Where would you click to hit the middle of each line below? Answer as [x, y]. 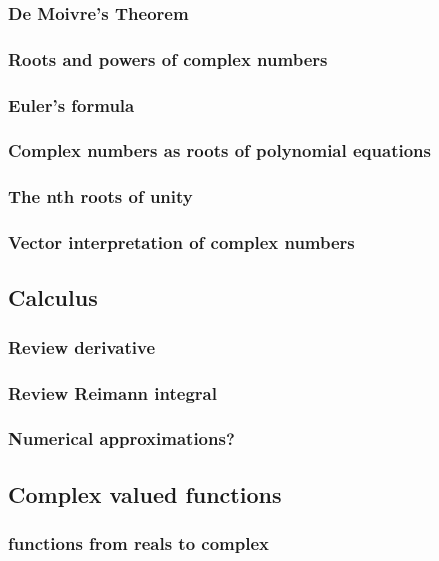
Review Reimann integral [112, 392]
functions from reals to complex [139, 543]
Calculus [53, 297]
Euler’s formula [71, 104]
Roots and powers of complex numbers [168, 58]
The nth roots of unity [100, 196]
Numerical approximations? [121, 438]
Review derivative [82, 346]
